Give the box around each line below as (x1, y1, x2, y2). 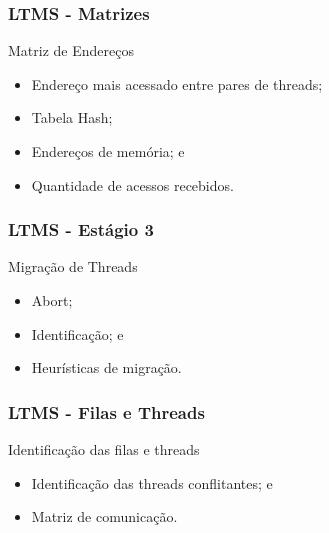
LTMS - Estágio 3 (8, 217, 154, 242)
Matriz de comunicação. (31, 506, 178, 527)
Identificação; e (31, 323, 124, 344)
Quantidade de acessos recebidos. (31, 174, 234, 195)
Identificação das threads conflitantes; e (31, 472, 273, 493)
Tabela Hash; (31, 107, 113, 128)
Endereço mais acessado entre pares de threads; (31, 73, 323, 94)
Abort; (31, 290, 73, 310)
